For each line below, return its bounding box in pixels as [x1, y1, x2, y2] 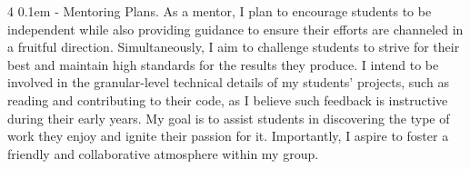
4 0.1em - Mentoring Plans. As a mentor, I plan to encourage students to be [7, 2, 432, 20]
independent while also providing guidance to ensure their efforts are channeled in [7, 19, 464, 38]
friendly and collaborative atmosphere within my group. [7, 144, 319, 163]
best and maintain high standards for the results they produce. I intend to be [7, 55, 439, 74]
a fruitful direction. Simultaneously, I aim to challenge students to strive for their [7, 37, 460, 56]
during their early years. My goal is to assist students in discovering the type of [7, 108, 450, 127]
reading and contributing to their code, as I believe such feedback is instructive [7, 90, 448, 109]
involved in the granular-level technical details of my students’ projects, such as [7, 73, 449, 92]
